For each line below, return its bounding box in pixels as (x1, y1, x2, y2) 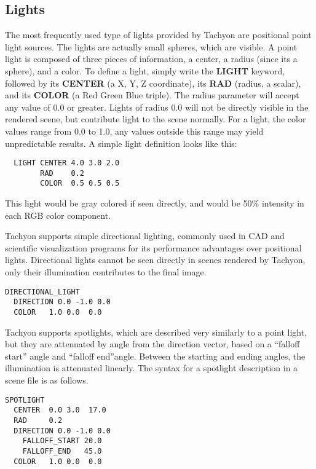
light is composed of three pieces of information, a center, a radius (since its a (5, 52, 298, 65)
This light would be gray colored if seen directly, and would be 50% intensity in (5, 197, 304, 210)
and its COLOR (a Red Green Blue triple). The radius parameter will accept (5, 89, 299, 101)
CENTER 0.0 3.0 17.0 (14, 406, 106, 415)
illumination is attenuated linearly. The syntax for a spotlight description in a (5, 361, 298, 374)
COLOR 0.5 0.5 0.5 (40, 179, 120, 188)
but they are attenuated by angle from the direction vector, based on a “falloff (5, 337, 300, 350)
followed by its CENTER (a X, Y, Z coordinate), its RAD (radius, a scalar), (5, 76, 301, 89)
